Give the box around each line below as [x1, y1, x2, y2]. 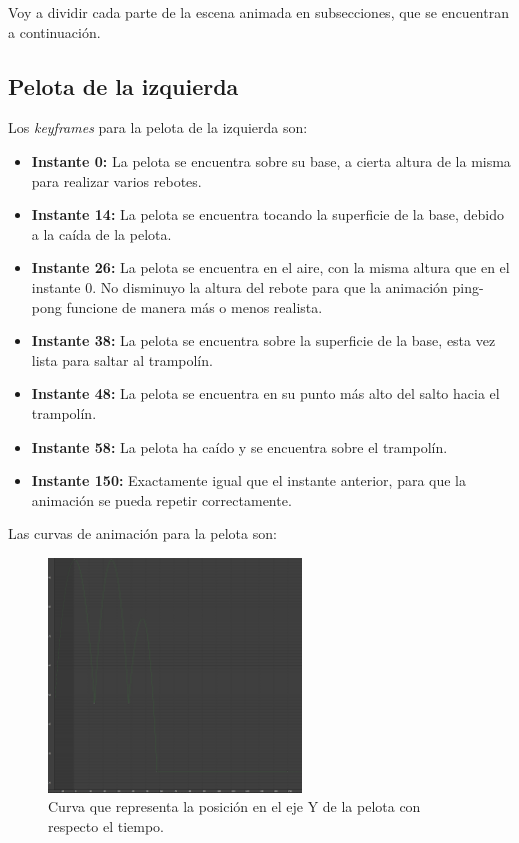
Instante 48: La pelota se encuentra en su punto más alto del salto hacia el [31, 383, 500, 404]
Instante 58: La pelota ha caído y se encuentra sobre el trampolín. [31, 436, 448, 457]
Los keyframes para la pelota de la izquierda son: [8, 117, 308, 138]
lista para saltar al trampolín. [31, 349, 213, 370]
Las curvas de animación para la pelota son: [8, 523, 277, 544]
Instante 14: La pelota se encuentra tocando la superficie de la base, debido [31, 204, 504, 225]
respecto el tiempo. [48, 816, 164, 837]
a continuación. [8, 21, 101, 42]
